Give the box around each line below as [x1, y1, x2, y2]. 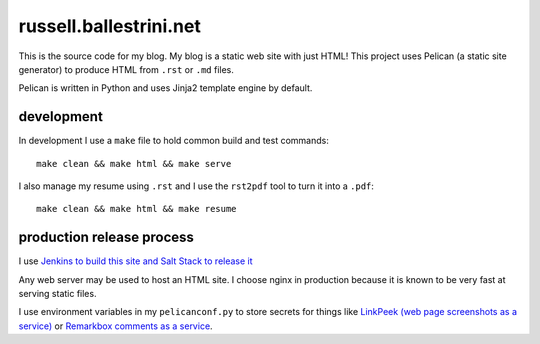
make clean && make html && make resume [36, 203, 237, 215]
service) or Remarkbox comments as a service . [18, 320, 214, 332]
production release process [18, 229, 195, 246]
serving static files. [18, 288, 97, 300]
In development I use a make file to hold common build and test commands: [18, 135, 329, 147]
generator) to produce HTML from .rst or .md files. [18, 63, 235, 75]
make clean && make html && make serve [36, 158, 232, 169]
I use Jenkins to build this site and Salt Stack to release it [18, 255, 254, 267]
